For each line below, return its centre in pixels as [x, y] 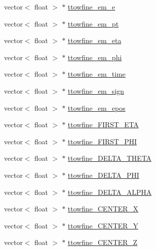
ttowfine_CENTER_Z [102, 242]
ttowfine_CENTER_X [103, 209]
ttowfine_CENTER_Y [103, 225]
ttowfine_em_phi [95, 57]
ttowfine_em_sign [96, 90]
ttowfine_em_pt [93, 23]
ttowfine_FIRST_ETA [103, 124]
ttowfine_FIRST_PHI [102, 141]
